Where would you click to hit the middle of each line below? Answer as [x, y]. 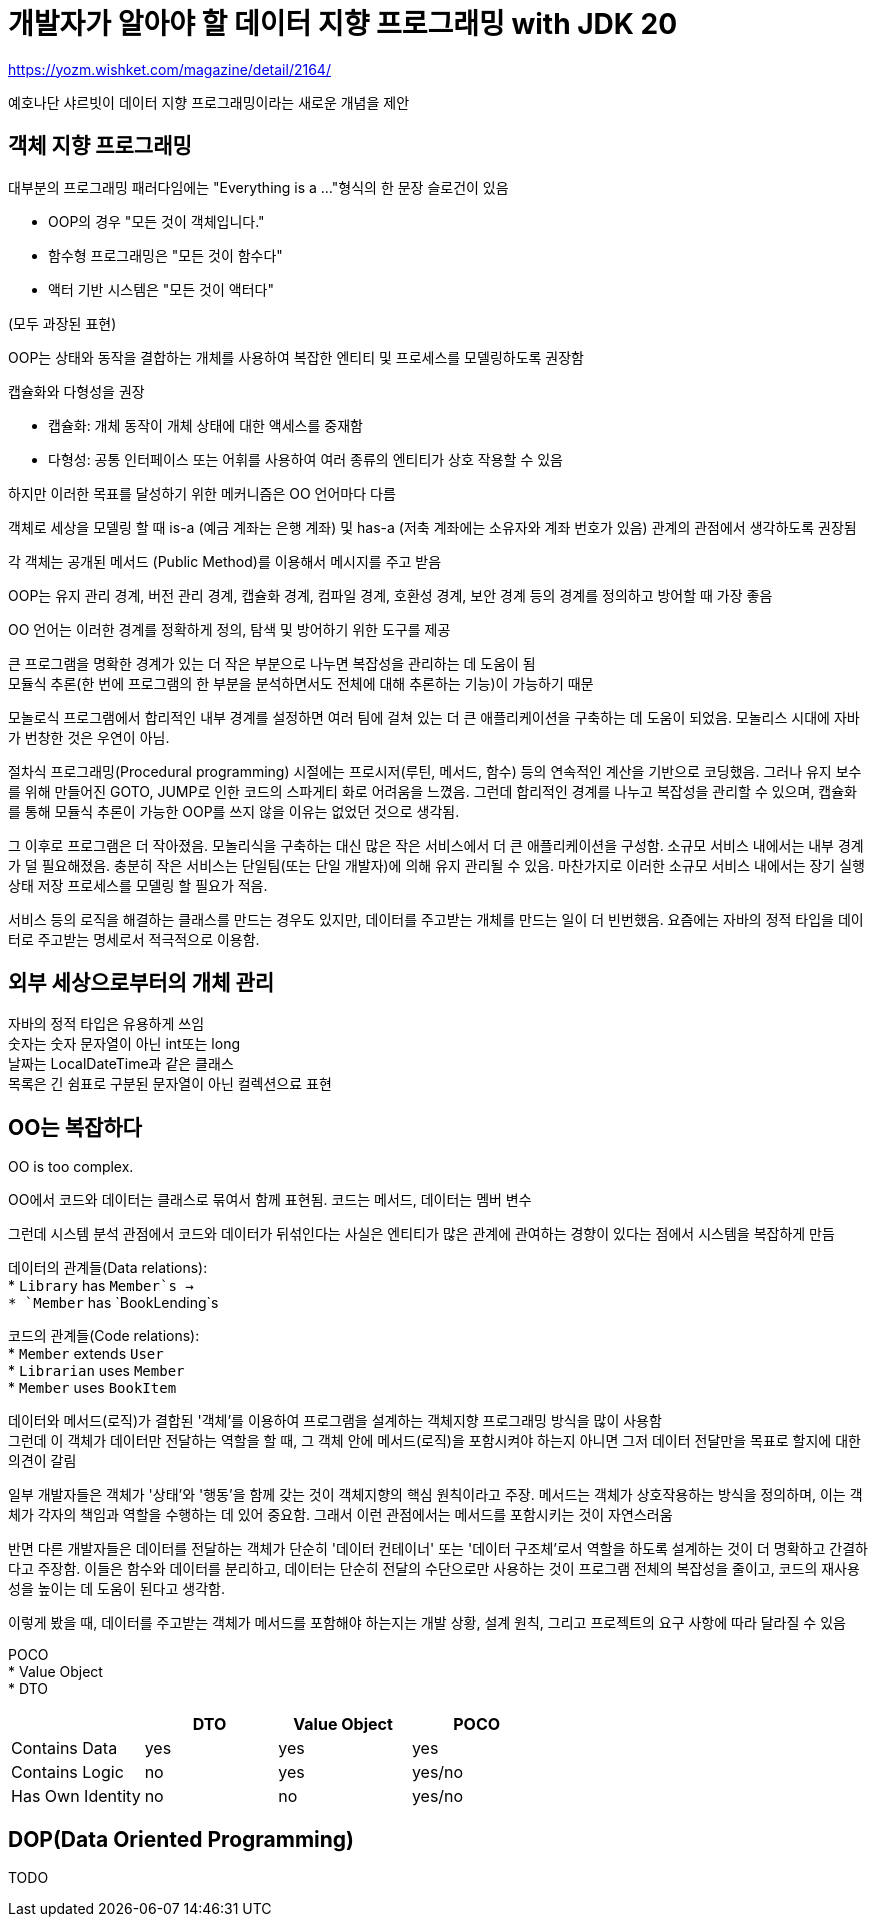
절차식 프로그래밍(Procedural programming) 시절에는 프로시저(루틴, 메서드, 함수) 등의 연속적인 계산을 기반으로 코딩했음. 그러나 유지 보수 [435, 771]
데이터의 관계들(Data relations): [108, 1268]
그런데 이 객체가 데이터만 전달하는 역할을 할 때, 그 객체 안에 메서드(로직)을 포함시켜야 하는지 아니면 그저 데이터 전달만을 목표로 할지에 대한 [434, 1441]
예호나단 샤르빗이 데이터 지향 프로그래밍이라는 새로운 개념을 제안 [209, 102]
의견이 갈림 [42, 1461]
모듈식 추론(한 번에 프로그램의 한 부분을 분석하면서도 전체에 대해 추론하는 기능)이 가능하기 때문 [301, 683]
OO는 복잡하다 [75, 1127]
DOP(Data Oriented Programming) [181, 1839]
